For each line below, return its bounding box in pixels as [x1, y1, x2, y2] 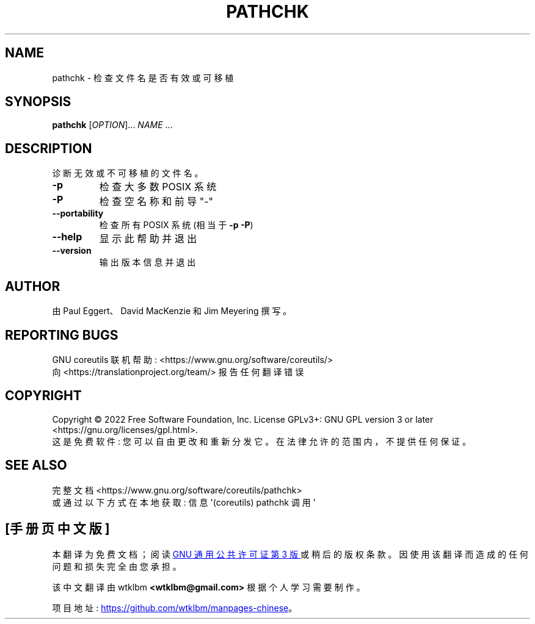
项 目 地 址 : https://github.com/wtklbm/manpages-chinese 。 [52, 602, 297, 613]
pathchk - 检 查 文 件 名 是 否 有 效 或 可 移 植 [52, 72, 234, 83]
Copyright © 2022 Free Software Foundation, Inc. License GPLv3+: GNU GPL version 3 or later [52, 414, 434, 425]
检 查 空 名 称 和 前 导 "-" [99, 195, 214, 208]
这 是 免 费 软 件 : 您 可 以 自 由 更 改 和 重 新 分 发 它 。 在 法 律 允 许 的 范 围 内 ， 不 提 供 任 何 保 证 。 [52, 436, 471, 446]
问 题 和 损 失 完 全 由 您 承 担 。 [52, 561, 181, 572]
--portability [52, 208, 104, 219]
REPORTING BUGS [5, 327, 118, 343]
